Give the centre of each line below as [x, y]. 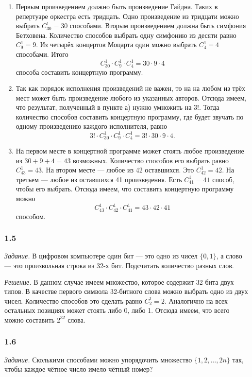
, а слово [229, 256]
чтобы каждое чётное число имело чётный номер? [79, 369]
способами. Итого [42, 54]
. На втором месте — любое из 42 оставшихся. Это [118, 170]
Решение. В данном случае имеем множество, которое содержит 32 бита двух [119, 282]
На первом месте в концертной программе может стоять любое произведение [130, 151]
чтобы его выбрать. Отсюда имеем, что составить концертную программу [125, 189]
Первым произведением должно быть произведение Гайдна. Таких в [117, 6]
